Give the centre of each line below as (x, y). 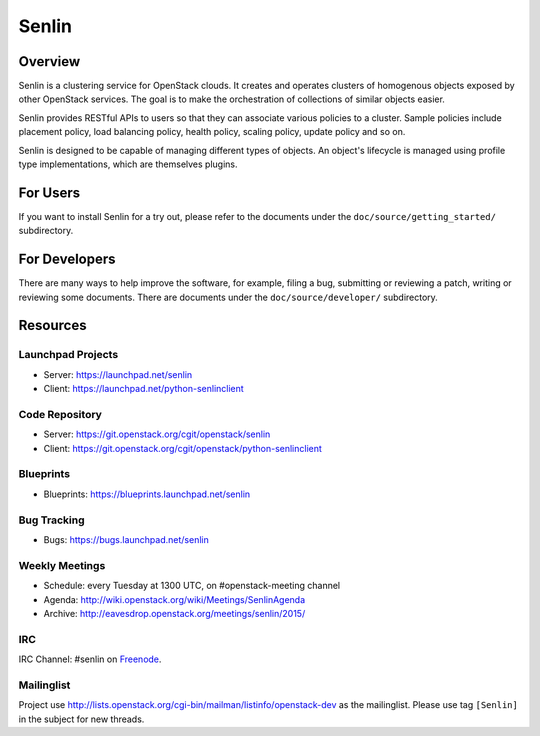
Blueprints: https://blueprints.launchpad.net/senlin (147, 494)
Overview (49, 61)
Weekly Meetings (62, 565)
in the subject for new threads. (81, 719)
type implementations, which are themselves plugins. (128, 164)
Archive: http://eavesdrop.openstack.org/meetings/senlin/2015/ (174, 613)
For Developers (67, 259)
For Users (49, 192)
